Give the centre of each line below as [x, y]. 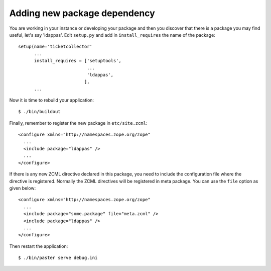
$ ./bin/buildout [39, 112]
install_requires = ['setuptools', [78, 61]
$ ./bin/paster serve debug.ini [58, 258]
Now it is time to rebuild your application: [52, 100]
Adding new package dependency [82, 13]
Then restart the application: [39, 246]
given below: [23, 188]
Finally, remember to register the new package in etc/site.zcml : [78, 123]
